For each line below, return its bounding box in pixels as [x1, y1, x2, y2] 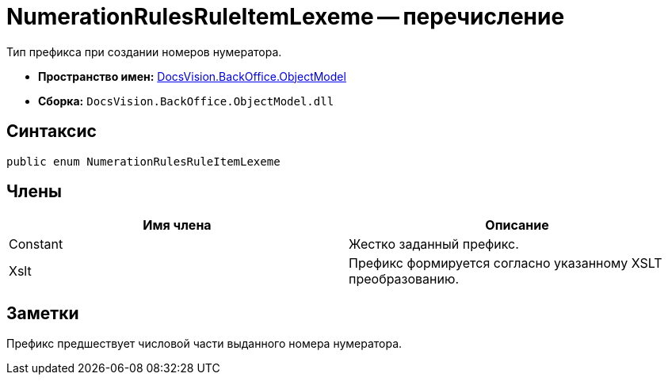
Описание [485, 217, 549, 234]
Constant [9, 236, 63, 253]
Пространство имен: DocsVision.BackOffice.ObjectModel [38, 69, 346, 83]
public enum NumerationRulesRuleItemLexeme [6, 154, 281, 168]
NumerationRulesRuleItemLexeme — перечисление [6, 3, 565, 30]
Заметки [6, 303, 79, 323]
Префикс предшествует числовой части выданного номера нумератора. [6, 337, 403, 351]
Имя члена [143, 217, 212, 234]
